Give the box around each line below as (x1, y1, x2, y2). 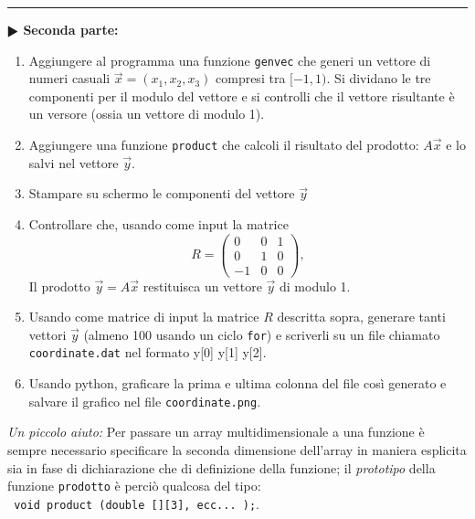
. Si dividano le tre (326, 69, 431, 88)
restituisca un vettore (142, 276, 262, 295)
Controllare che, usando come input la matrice (28, 214, 289, 233)
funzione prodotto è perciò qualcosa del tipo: (7, 476, 261, 495)
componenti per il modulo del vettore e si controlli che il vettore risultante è (28, 86, 455, 105)
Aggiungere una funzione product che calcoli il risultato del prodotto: (28, 135, 419, 154)
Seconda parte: (23, 20, 119, 38)
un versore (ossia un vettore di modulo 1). (28, 104, 265, 123)
